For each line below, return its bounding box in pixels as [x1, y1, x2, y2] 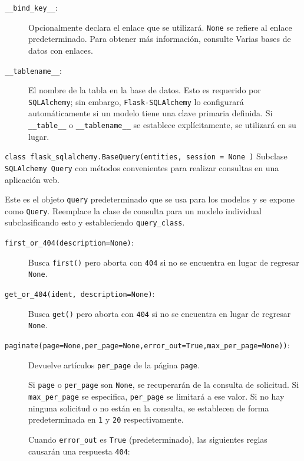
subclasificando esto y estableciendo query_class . [5, 216, 185, 228]
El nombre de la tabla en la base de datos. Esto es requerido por [28, 84, 261, 96]
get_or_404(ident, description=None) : [5, 287, 155, 300]
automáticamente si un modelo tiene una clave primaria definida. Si [28, 107, 273, 119]
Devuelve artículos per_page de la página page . [28, 358, 200, 371]
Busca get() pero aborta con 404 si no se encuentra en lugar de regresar [28, 307, 291, 319]
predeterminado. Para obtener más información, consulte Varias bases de [28, 32, 291, 45]
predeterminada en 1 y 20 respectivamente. [28, 413, 184, 426]
